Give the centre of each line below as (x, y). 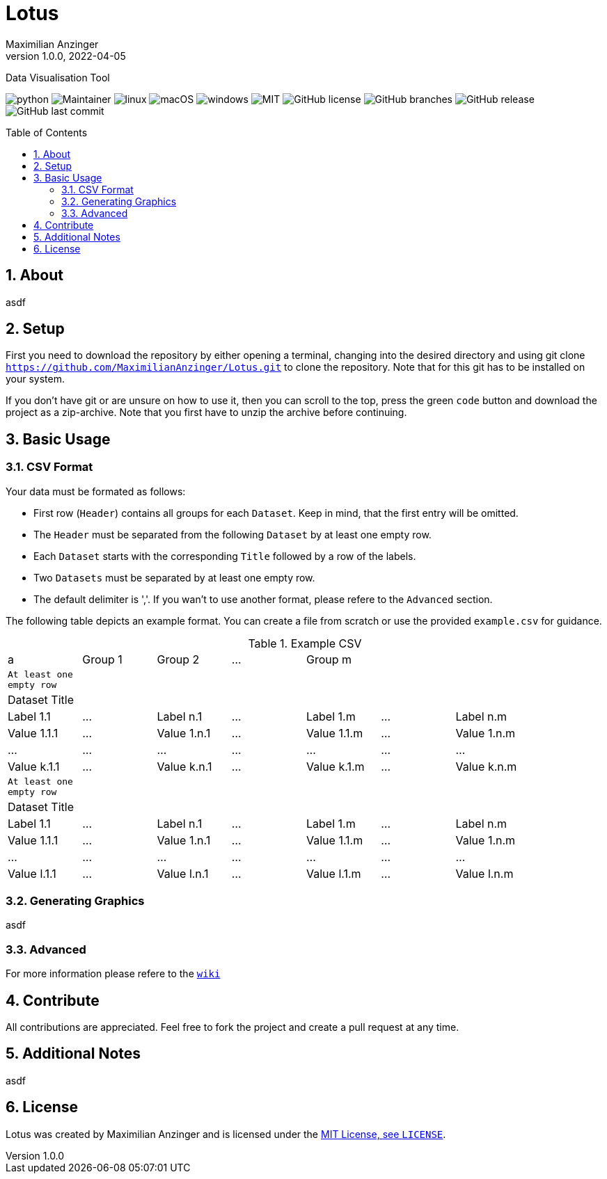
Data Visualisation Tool (58, 77)
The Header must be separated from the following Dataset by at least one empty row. (232, 534)
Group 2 (178, 659)
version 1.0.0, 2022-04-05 (66, 56)
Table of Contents (47, 132)
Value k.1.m (336, 766)
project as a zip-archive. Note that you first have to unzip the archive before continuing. (206, 412)
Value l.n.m (484, 873)
